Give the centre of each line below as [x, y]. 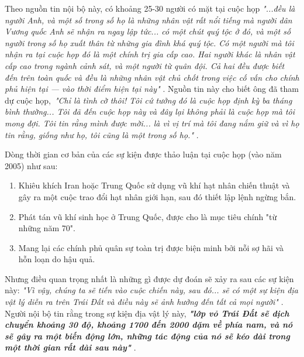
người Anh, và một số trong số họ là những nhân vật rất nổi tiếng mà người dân [148, 20]
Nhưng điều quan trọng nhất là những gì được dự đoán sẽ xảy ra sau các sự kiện [149, 278]
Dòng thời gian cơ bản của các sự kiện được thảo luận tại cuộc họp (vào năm [143, 154]
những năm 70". [47, 228]
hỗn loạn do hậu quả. [57, 259]
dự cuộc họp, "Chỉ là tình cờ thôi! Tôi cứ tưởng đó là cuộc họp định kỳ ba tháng [148, 100]
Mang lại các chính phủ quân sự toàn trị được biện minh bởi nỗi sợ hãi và [151, 247]
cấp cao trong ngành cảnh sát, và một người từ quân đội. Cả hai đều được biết [145, 65]
